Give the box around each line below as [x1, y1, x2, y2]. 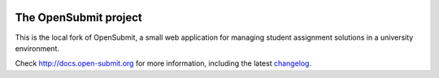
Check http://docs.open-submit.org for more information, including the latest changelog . [15, 58, 312, 68]
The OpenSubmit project [15, 11, 142, 24]
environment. [15, 43, 60, 53]
